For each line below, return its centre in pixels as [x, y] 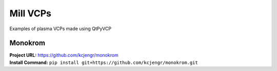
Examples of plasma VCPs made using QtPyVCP [61, 29]
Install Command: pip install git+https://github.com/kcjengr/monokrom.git [104, 62]
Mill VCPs [30, 13]
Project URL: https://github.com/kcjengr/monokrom [64, 55]
